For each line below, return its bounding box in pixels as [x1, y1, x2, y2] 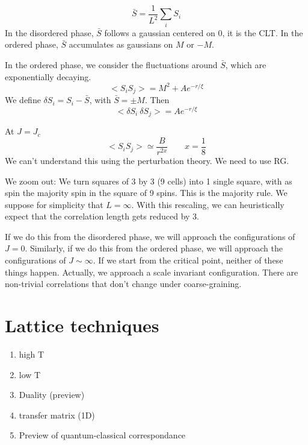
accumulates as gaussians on [69, 38, 173, 51]
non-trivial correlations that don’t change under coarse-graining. [5, 277, 242, 290]
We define [5, 93, 41, 106]
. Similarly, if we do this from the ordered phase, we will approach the [25, 242, 283, 254]
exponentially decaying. [5, 70, 91, 83]
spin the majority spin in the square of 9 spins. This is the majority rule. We [5, 186, 288, 199]
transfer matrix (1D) [19, 408, 95, 421]
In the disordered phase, [5, 26, 94, 39]
